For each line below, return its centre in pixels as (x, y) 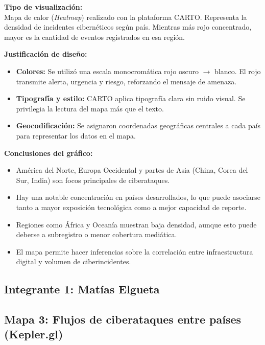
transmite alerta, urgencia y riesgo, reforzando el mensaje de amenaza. (126, 81)
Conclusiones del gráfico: (49, 153)
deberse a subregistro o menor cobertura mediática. (97, 234)
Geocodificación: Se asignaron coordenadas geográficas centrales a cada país (138, 125)
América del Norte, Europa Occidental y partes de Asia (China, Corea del (132, 170)
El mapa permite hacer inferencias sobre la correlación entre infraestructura (135, 251)
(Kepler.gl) (34, 334)
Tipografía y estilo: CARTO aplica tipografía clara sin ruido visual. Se (131, 98)
